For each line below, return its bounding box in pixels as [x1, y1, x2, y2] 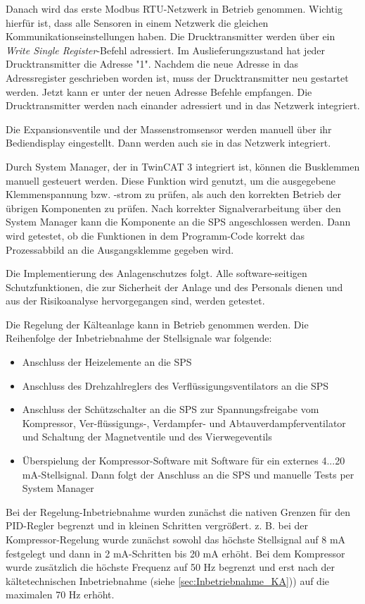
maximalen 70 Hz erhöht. [6, 587, 115, 602]
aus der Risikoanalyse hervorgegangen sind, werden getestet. [6, 293, 265, 308]
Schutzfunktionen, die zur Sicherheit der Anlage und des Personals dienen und [6, 279, 343, 294]
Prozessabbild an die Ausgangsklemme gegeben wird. [6, 242, 234, 257]
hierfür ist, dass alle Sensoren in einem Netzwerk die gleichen [6, 15, 269, 30]
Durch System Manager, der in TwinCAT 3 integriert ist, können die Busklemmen [6, 159, 360, 173]
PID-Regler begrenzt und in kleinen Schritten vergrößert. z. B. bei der [6, 518, 309, 533]
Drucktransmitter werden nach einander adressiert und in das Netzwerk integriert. [6, 98, 360, 113]
